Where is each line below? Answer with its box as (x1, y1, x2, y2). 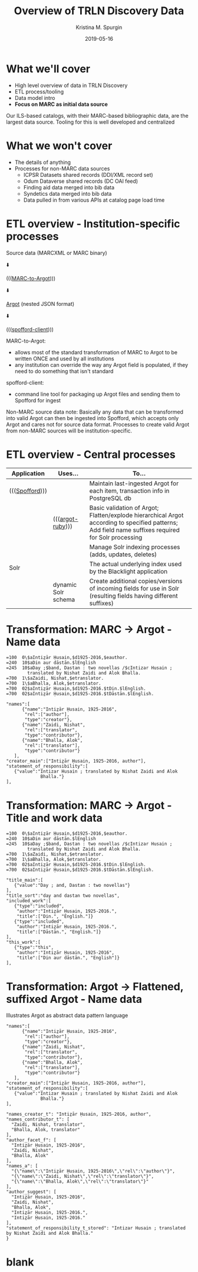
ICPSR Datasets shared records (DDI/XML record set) (23, 171, 153, 178)
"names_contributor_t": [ (6, 1116, 70, 1122)
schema (52, 595, 75, 603)
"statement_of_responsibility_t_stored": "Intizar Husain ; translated (6, 1225, 186, 1231)
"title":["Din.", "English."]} (16, 913, 94, 919)
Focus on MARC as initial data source (14, 101, 108, 108)
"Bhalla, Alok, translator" (11, 1127, 81, 1133)
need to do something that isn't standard (14, 367, 114, 375)
